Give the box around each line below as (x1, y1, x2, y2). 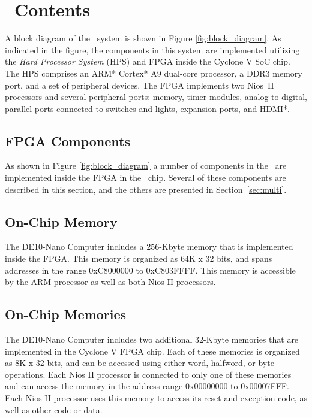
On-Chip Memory (5, 212, 118, 231)
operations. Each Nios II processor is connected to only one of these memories (5, 368, 292, 380)
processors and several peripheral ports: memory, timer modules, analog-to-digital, (5, 90, 308, 103)
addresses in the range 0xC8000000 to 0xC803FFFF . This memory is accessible (5, 263, 296, 276)
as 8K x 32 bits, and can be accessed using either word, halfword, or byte (5, 356, 274, 369)
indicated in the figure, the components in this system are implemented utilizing (5, 43, 300, 56)
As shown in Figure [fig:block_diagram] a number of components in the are (5, 159, 287, 172)
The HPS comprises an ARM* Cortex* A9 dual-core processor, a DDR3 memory (5, 66, 302, 79)
